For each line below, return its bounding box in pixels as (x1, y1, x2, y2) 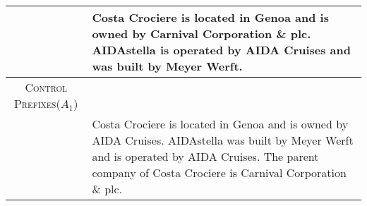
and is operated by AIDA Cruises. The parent (92, 148, 319, 164)
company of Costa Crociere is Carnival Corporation (92, 164, 347, 181)
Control (25, 79, 67, 95)
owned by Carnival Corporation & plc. (92, 25, 311, 42)
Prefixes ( (13, 95, 61, 111)
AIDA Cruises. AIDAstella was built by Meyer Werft (92, 132, 354, 148)
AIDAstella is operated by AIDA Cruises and (92, 42, 351, 58)
